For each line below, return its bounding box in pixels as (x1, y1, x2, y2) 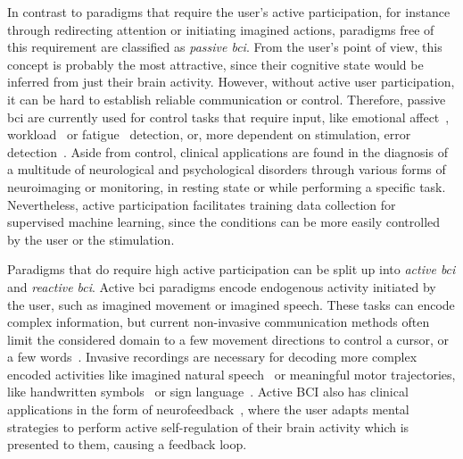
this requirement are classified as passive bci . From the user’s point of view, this (7, 38, 442, 56)
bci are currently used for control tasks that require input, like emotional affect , (7, 107, 450, 126)
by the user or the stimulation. (7, 229, 175, 248)
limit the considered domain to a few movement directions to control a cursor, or (7, 330, 450, 348)
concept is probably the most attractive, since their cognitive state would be (7, 54, 424, 73)
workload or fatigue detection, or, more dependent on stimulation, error (7, 125, 411, 144)
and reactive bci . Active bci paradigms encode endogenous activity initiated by (7, 277, 436, 296)
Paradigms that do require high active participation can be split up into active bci (7, 260, 456, 279)
